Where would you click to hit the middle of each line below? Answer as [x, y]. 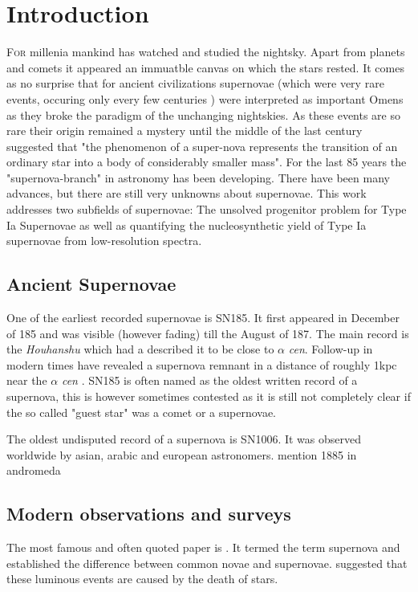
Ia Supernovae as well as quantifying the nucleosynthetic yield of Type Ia [187, 225]
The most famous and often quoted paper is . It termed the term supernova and [203, 547]
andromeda [34, 470]
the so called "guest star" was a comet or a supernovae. [142, 412]
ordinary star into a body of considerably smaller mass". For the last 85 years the [207, 162]
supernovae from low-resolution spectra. [104, 241]
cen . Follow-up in [331, 349]
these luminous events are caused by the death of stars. [142, 579]
